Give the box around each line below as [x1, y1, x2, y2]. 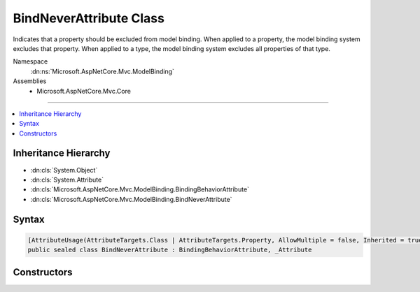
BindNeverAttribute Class [13, 10, 164, 26]
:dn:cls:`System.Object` [30, 166, 98, 174]
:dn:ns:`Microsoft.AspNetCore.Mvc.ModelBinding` [30, 67, 175, 75]
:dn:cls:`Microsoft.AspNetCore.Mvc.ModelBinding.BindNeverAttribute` [30, 195, 232, 203]
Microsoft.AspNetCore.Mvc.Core [36, 87, 131, 95]
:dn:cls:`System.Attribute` [30, 175, 104, 184]
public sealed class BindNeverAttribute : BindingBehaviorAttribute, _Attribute [27, 246, 312, 254]
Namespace [13, 57, 48, 66]
